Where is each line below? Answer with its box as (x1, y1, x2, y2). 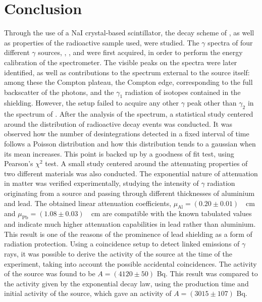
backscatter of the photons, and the (4, 86, 114, 97)
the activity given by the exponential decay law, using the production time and (4, 278, 249, 288)
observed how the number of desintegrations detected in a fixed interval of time (4, 128, 249, 139)
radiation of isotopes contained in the (125, 86, 241, 97)
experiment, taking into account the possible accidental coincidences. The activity (4, 258, 257, 269)
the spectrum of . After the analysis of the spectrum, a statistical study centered (4, 109, 253, 119)
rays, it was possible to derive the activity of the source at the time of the (4, 248, 232, 259)
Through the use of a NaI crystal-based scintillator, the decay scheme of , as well (4, 27, 254, 38)
